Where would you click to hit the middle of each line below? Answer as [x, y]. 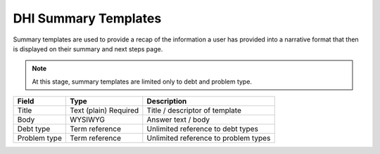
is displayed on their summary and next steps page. [88, 49]
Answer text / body [178, 120]
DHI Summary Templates [87, 18]
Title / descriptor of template [194, 110]
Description [167, 101]
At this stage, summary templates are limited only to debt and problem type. [142, 82]
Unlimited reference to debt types [202, 129]
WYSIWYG [87, 120]
